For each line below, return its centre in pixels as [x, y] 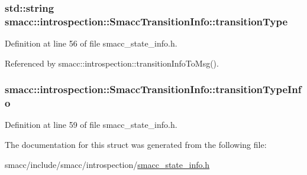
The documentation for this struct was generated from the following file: [136, 145]
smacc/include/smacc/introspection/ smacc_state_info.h [107, 164]
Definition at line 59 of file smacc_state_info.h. [91, 125]
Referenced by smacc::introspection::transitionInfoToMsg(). [112, 63]
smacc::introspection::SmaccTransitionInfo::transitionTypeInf [153, 89]
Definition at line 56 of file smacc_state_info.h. [91, 43]
